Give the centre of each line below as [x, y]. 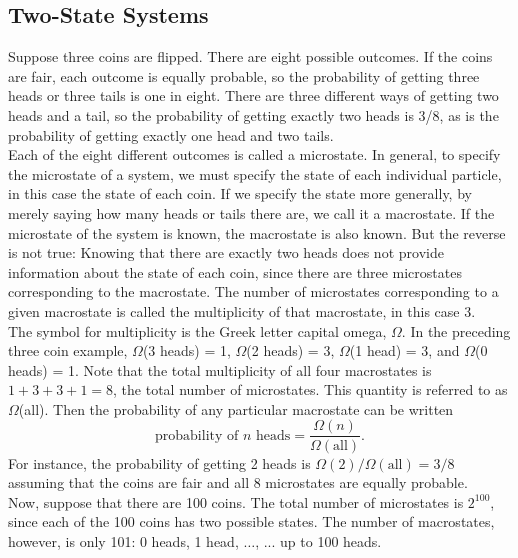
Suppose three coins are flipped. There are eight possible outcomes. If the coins [250, 56]
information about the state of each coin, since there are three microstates [235, 271]
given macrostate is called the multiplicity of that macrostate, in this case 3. [242, 310]
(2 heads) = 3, [290, 350]
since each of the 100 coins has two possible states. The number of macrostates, [251, 521]
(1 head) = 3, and [404, 350]
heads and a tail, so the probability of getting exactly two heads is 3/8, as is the [253, 114]
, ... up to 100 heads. [318, 540]
